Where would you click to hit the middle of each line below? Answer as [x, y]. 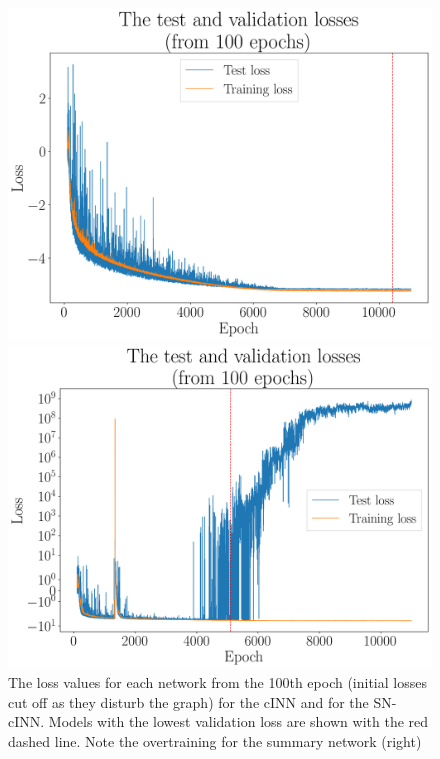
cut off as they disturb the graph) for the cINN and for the [188, 701]
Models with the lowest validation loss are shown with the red [238, 721]
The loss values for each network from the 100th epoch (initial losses [217, 682]
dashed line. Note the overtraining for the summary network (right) [215, 740]
